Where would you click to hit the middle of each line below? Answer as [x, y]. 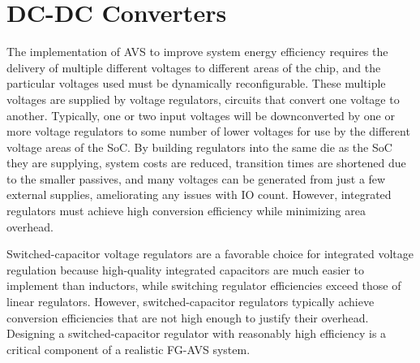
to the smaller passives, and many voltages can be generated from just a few [196, 178]
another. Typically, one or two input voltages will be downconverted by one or [201, 115]
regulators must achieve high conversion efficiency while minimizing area [186, 211]
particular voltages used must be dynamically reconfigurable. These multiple [196, 83]
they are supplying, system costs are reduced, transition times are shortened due [206, 163]
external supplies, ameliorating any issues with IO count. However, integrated [199, 194]
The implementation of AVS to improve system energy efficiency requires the [197, 52]
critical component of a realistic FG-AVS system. [129, 349]
